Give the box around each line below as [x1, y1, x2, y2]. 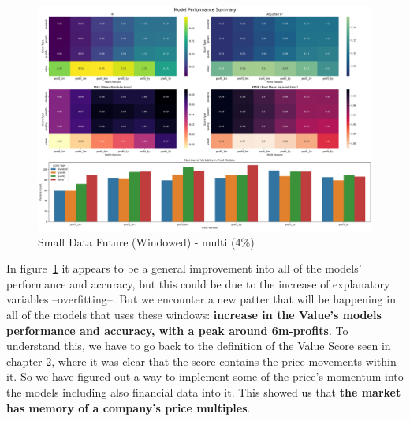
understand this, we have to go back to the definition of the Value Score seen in [6, 337, 391, 354]
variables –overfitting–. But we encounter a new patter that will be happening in [6, 291, 396, 307]
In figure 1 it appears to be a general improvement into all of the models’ [6, 260, 362, 276]
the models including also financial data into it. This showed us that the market [6, 383, 401, 400]
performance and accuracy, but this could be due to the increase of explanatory [6, 275, 390, 291]
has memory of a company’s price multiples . [6, 399, 251, 415]
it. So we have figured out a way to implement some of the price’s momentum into [6, 368, 404, 385]
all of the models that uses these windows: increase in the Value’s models [6, 306, 382, 323]
